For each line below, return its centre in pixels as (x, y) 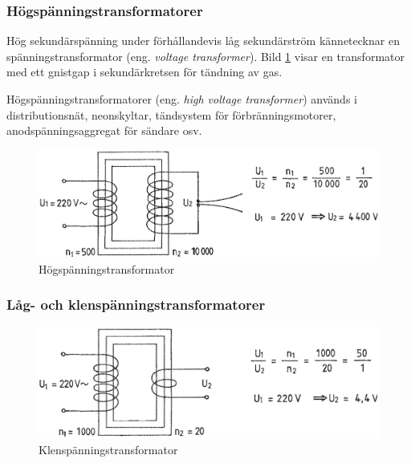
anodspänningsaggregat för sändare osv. (104, 130)
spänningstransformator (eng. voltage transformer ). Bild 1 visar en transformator (205, 56)
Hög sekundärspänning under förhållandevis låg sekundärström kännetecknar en (203, 41)
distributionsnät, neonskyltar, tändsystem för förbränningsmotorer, (171, 114)
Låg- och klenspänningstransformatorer (136, 305)
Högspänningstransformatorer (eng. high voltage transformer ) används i (182, 99)
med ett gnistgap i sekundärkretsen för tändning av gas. (144, 72)
